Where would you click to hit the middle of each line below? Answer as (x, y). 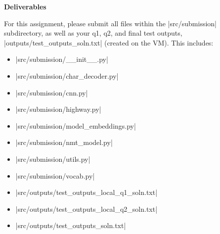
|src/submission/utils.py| (53, 159)
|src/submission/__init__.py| (62, 59)
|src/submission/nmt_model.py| (64, 142)
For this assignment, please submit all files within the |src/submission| (110, 23)
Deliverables (25, 6)
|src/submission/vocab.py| (55, 175)
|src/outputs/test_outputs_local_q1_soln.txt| (87, 192)
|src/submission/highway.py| (58, 109)
